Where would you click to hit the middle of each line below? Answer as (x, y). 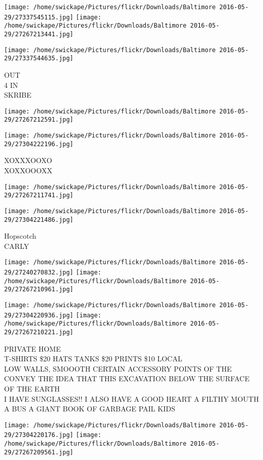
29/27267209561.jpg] (39, 452)
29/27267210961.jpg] (39, 290)
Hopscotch (20, 236)
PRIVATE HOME (33, 348)
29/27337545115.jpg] (39, 17)
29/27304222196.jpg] (39, 144)
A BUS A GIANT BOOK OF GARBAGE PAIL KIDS (90, 409)
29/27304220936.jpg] (39, 315)
